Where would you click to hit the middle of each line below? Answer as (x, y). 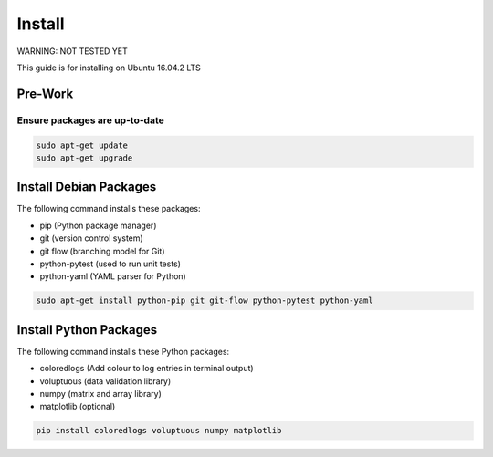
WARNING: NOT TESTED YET (72, 51)
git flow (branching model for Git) (102, 251)
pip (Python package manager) (98, 225)
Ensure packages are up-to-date (90, 120)
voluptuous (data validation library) (105, 381)
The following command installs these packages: (109, 209)
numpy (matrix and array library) (100, 394)
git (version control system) (91, 238)
